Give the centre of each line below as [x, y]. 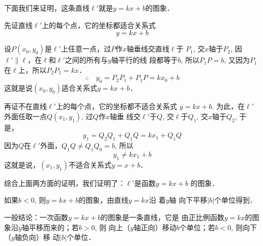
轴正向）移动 [155, 227]
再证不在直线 [25, 106]
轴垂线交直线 [148, 49]
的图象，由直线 [104, 200]
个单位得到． [236, 200]
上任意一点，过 [86, 49]
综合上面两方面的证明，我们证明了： [65, 183]
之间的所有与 [86, 60]
